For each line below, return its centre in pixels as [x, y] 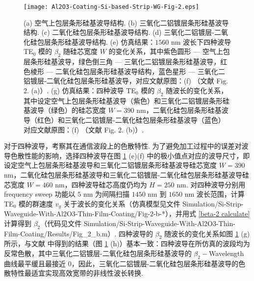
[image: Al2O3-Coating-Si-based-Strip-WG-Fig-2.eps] [111, 7]
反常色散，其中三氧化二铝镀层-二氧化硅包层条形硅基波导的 [98, 253]
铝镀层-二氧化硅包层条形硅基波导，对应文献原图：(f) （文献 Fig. [126, 81]
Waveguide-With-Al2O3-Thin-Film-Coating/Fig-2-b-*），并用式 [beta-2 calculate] [127, 214]
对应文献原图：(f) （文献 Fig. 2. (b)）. [84, 129]
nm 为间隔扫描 [106, 194]
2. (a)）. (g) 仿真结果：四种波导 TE [80, 90]
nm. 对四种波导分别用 [211, 184]
